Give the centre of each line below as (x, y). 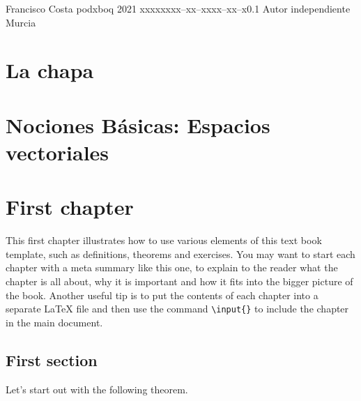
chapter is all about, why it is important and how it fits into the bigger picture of (179, 281)
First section (52, 360)
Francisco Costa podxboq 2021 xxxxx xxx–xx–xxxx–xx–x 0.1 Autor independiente (178, 8)
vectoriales (57, 152)
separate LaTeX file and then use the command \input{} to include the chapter (177, 309)
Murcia (21, 22)
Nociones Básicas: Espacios (138, 124)
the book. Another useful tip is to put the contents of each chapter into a (162, 295)
